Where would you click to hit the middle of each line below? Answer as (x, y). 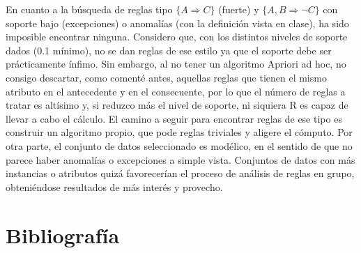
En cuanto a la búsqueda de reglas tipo (89, 9)
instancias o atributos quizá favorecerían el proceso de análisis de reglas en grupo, (180, 173)
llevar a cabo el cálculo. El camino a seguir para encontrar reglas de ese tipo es (174, 118)
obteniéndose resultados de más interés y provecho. (114, 186)
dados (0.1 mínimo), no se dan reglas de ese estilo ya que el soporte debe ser (169, 50)
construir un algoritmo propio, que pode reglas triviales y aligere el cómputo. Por (179, 132)
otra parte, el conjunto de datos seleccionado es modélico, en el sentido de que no (179, 145)
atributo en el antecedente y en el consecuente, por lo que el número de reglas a (176, 91)
